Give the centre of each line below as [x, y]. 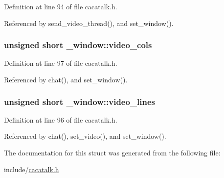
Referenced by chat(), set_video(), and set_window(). [85, 136]
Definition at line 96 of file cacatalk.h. [61, 119]
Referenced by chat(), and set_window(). [66, 79]
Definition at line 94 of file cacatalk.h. [61, 6]
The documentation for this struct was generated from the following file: [112, 153]
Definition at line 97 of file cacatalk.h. [61, 63]
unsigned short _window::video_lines [80, 101]
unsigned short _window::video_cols [78, 45]
